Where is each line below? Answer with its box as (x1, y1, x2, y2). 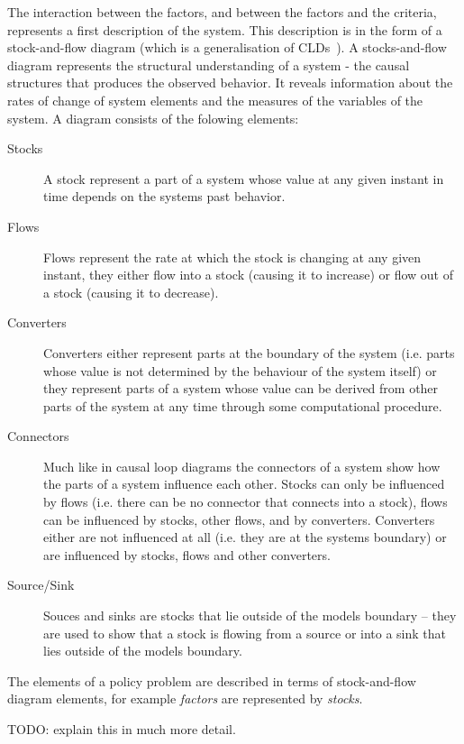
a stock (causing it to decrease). (43, 282, 219, 301)
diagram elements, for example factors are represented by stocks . (7, 689, 363, 708)
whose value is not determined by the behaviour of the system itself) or (43, 361, 437, 380)
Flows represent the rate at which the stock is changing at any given (43, 247, 422, 266)
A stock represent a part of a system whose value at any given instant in (43, 169, 444, 188)
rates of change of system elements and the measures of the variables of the (7, 90, 423, 109)
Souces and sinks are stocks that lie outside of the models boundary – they (43, 606, 457, 625)
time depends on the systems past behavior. (43, 187, 286, 206)
